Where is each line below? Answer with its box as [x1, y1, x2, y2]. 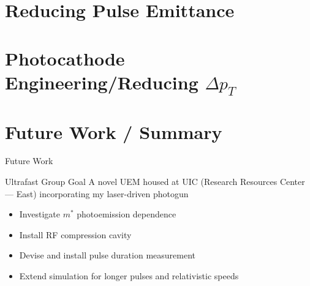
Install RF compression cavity [19, 228, 132, 241]
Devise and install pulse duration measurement [19, 249, 195, 262]
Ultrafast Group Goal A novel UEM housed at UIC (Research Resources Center [5, 175, 305, 188]
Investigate [19, 208, 60, 220]
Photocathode [5, 45, 125, 70]
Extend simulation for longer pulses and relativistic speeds [19, 269, 239, 282]
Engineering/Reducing [5, 69, 198, 94]
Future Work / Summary [5, 119, 222, 144]
